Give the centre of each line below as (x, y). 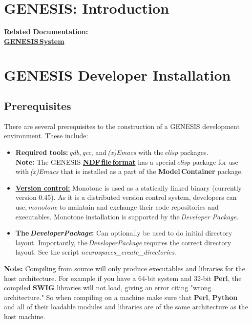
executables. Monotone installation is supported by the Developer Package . (127, 216)
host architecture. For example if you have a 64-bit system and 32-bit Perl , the (123, 278)
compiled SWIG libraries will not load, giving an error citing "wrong (108, 288)
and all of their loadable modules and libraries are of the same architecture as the (126, 307)
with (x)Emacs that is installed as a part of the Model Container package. (129, 171)
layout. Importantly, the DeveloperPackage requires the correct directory (123, 242)
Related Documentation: (46, 32)
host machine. (25, 316)
